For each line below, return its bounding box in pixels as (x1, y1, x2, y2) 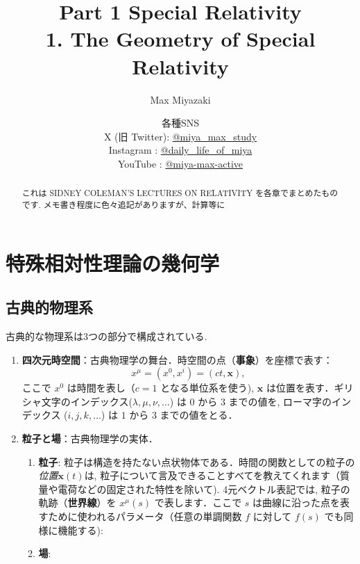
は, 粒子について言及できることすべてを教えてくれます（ (84, 468, 341, 483)
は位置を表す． (266, 380, 334, 395)
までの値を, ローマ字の (228, 394, 332, 408)
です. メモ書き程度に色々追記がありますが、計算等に (22, 198, 225, 210)
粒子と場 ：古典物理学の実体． (22, 430, 158, 445)
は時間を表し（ (67, 380, 135, 395)
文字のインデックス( (41, 394, 132, 408)
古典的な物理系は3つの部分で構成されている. (6, 328, 207, 343)
